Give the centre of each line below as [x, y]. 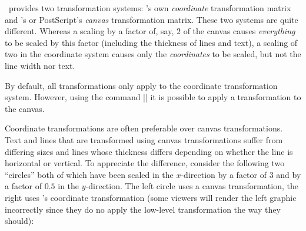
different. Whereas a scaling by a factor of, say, [89, 31]
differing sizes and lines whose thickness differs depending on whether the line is [149, 151]
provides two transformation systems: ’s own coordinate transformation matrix [150, 8]
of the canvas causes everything [239, 31]
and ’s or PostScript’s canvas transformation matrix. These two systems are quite [152, 19]
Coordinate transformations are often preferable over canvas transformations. [144, 128]
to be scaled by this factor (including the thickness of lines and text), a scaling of [151, 42]
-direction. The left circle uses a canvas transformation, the [192, 186]
